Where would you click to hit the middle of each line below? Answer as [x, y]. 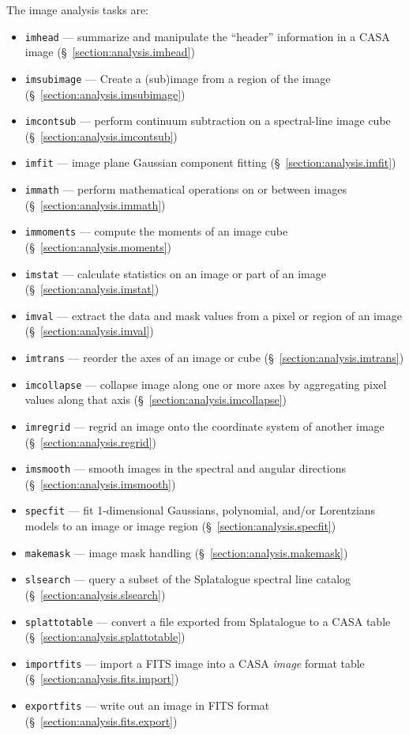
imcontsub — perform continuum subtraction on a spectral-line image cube [208, 121]
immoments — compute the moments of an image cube [156, 231]
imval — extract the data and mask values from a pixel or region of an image [213, 315]
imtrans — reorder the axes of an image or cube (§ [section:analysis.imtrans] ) [214, 357]
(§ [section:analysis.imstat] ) [92, 289]
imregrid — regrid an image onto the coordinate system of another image [204, 426]
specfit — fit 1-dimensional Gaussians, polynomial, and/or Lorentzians [200, 510]
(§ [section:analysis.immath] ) [95, 204]
